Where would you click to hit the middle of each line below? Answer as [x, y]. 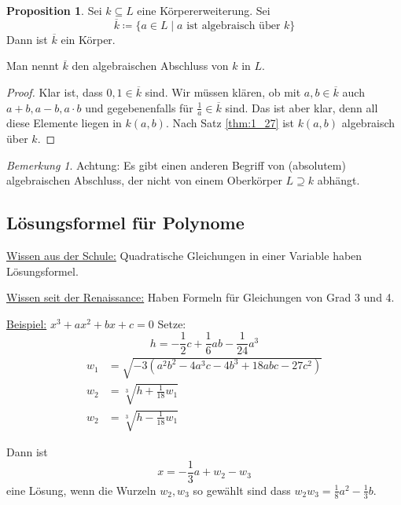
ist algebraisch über [234, 26]
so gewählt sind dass [242, 490]
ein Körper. [88, 39]
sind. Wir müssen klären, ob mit [223, 92]
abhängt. [338, 180]
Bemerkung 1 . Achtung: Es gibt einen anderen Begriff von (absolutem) [176, 165]
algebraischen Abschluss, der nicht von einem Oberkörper [144, 180]
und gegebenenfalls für [139, 107]
